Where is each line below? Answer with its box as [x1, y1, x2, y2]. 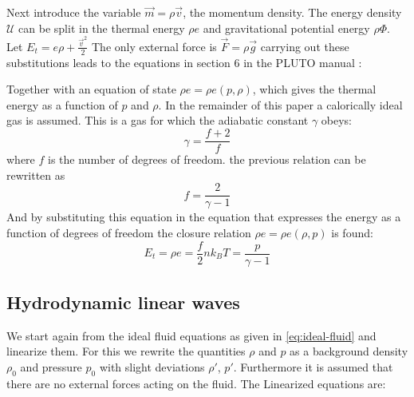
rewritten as [6, 166, 65, 183]
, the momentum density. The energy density [183, 4, 402, 20]
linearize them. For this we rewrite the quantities [6, 343, 246, 359]
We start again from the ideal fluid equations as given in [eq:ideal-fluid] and [6, 327, 377, 343]
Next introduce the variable [6, 4, 141, 20]
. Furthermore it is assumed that [233, 358, 393, 375]
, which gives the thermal [252, 81, 377, 97]
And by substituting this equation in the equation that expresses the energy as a [6, 208, 401, 225]
